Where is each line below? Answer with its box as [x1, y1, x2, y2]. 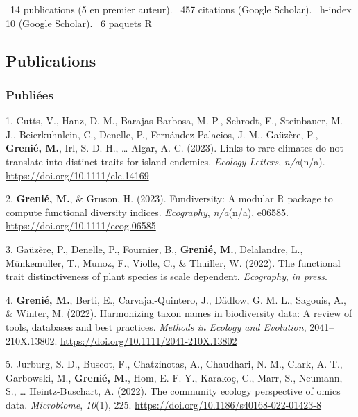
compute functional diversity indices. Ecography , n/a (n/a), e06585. [6, 204, 289, 219]
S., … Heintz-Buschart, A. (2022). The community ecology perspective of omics [6, 384, 341, 398]
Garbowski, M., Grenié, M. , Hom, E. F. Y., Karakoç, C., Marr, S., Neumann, [6, 370, 343, 384]
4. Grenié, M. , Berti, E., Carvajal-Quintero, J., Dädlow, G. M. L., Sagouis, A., [6, 292, 346, 306]
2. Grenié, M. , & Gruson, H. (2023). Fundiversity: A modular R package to [6, 191, 333, 206]
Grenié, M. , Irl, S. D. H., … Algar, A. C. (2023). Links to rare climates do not [6, 140, 343, 155]
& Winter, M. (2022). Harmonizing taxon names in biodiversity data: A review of [6, 306, 352, 320]
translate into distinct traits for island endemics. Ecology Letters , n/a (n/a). [6, 154, 325, 168]
